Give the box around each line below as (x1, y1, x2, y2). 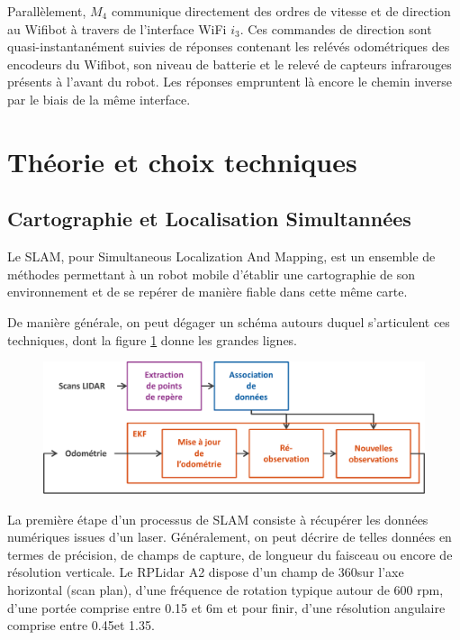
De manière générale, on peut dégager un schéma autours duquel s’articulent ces (7, 312, 450, 331)
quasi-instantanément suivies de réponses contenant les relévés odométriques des (7, 37, 450, 56)
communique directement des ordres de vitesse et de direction (111, 2, 451, 20)
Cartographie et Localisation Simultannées (7, 205, 411, 233)
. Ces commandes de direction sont (239, 19, 432, 38)
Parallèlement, (7, 2, 86, 20)
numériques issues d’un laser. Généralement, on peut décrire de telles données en (7, 527, 452, 546)
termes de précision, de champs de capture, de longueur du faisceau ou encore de (7, 544, 453, 563)
